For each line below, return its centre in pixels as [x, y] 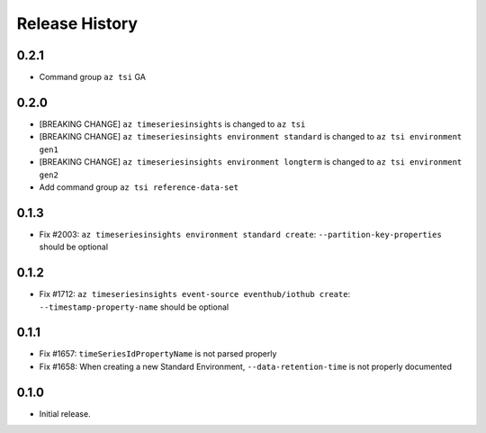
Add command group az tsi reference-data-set [139, 187]
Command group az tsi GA [92, 77]
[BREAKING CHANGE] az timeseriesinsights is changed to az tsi [172, 124]
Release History [77, 23]
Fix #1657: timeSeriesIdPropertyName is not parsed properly [158, 354]
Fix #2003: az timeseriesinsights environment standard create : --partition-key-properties [241, 234]
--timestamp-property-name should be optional [134, 307]
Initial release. [65, 413]
